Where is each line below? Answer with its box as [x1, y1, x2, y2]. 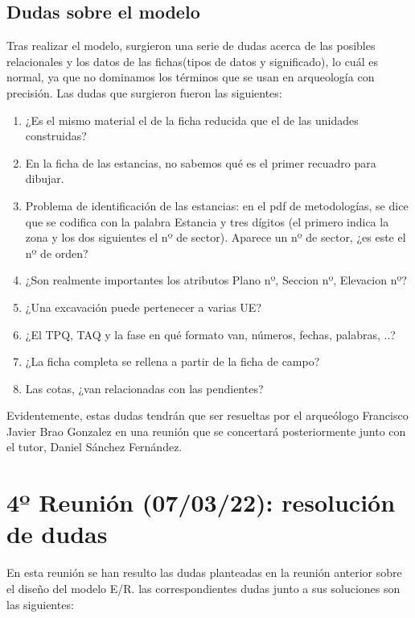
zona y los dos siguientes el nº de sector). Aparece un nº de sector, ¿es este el [25, 229, 406, 246]
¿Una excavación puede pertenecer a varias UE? [25, 298, 261, 315]
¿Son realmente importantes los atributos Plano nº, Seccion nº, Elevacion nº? [25, 272, 407, 288]
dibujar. [25, 170, 64, 187]
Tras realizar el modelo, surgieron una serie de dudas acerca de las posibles [6, 37, 376, 54]
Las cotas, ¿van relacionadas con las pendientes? [25, 380, 264, 396]
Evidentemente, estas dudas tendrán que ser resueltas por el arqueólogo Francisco [6, 407, 409, 424]
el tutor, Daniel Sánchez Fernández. [6, 438, 183, 455]
